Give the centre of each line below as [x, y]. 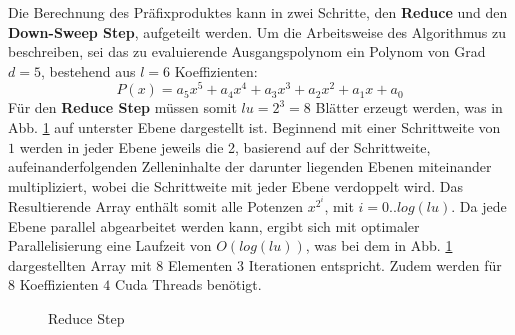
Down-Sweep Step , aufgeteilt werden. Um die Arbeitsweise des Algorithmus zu [257, 31]
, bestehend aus [88, 70]
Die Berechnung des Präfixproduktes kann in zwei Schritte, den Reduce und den [258, 12]
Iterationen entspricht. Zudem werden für [375, 264]
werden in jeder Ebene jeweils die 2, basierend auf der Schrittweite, [225, 146]
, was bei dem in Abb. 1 [379, 245]
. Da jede [479, 206]
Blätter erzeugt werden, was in [409, 107]
